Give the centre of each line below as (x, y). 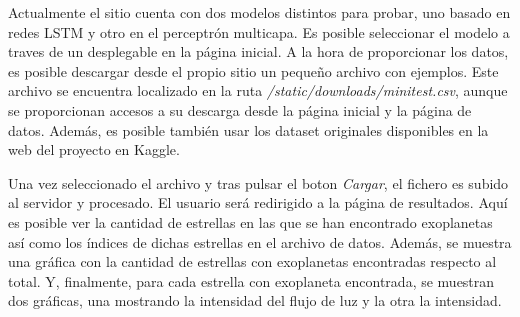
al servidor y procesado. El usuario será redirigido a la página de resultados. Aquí (258, 202)
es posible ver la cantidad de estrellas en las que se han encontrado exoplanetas (250, 221)
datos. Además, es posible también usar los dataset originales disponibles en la (248, 129)
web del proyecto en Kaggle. (94, 149)
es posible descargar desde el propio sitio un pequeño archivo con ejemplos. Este (253, 70)
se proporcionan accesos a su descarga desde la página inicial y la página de (240, 109)
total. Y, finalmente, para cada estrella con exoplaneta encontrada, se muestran (251, 280)
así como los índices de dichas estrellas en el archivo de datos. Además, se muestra (260, 241)
